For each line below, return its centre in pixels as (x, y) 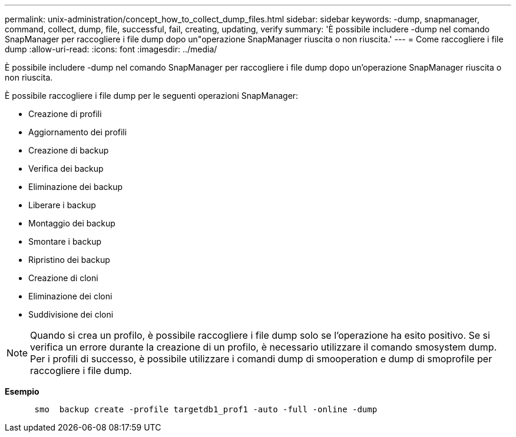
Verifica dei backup (66, 169)
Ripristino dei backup (69, 260)
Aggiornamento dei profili (78, 132)
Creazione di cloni (63, 278)
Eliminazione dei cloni (70, 296)
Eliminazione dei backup (76, 187)
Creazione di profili (65, 114)
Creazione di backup (69, 150)
